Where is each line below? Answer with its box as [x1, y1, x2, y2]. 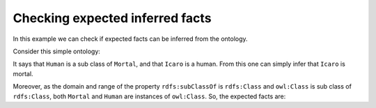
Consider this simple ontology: [13, 47, 101, 55]
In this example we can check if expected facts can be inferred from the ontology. [13, 35, 248, 43]
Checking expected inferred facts [13, 10, 212, 26]
